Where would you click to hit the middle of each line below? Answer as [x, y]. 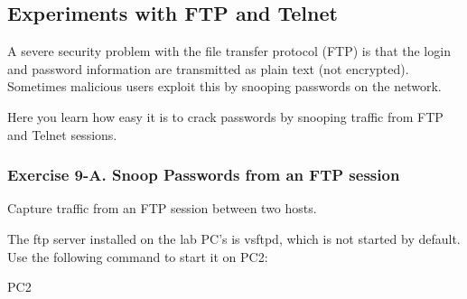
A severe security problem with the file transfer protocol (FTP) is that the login [229, 51]
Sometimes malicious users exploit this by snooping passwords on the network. [224, 86]
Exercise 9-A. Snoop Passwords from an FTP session [204, 175]
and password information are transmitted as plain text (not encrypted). [208, 68]
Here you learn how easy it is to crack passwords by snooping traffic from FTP [225, 116]
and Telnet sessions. [62, 134]
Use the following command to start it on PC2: [138, 256]
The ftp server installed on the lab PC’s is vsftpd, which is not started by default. [234, 238]
